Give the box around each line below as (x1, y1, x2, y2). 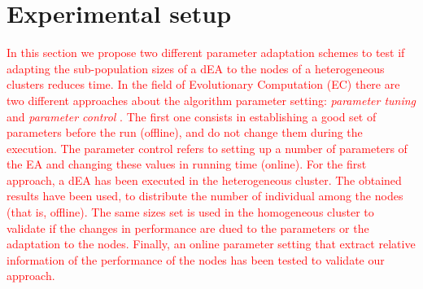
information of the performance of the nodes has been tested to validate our (7, 251, 385, 268)
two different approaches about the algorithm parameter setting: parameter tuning (7, 91, 416, 108)
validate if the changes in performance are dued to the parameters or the (7, 219, 369, 236)
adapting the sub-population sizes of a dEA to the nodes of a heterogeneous (7, 59, 385, 77)
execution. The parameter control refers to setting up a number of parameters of (7, 139, 408, 156)
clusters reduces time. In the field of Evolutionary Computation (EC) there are (7, 76, 400, 93)
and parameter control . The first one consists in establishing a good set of (7, 107, 377, 125)
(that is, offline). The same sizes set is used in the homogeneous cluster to (7, 204, 374, 221)
